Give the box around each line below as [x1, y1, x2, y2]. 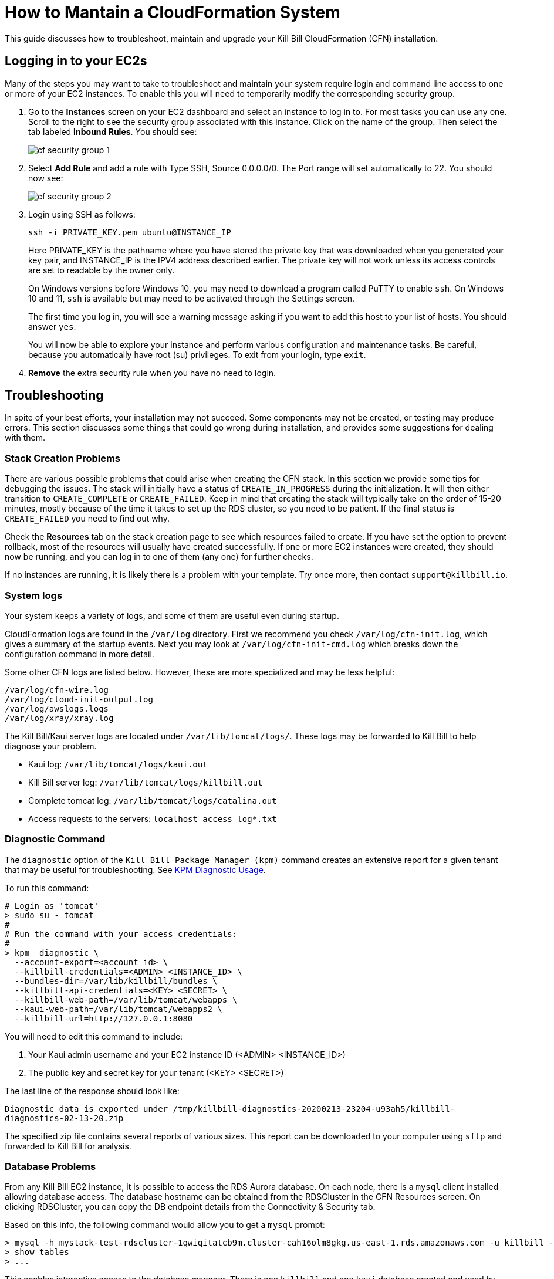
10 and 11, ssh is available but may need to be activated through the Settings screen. [28, 293, 354, 303]
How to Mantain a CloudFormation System [5, 2, 340, 22]
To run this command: [5, 882, 89, 893]
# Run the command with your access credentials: [5, 929, 238, 939]
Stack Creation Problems [5, 452, 121, 464]
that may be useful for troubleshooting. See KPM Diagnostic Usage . [5, 864, 266, 875]
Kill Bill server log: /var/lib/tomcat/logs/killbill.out [28, 777, 263, 787]
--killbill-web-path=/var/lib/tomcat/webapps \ [14, 994, 238, 1004]
